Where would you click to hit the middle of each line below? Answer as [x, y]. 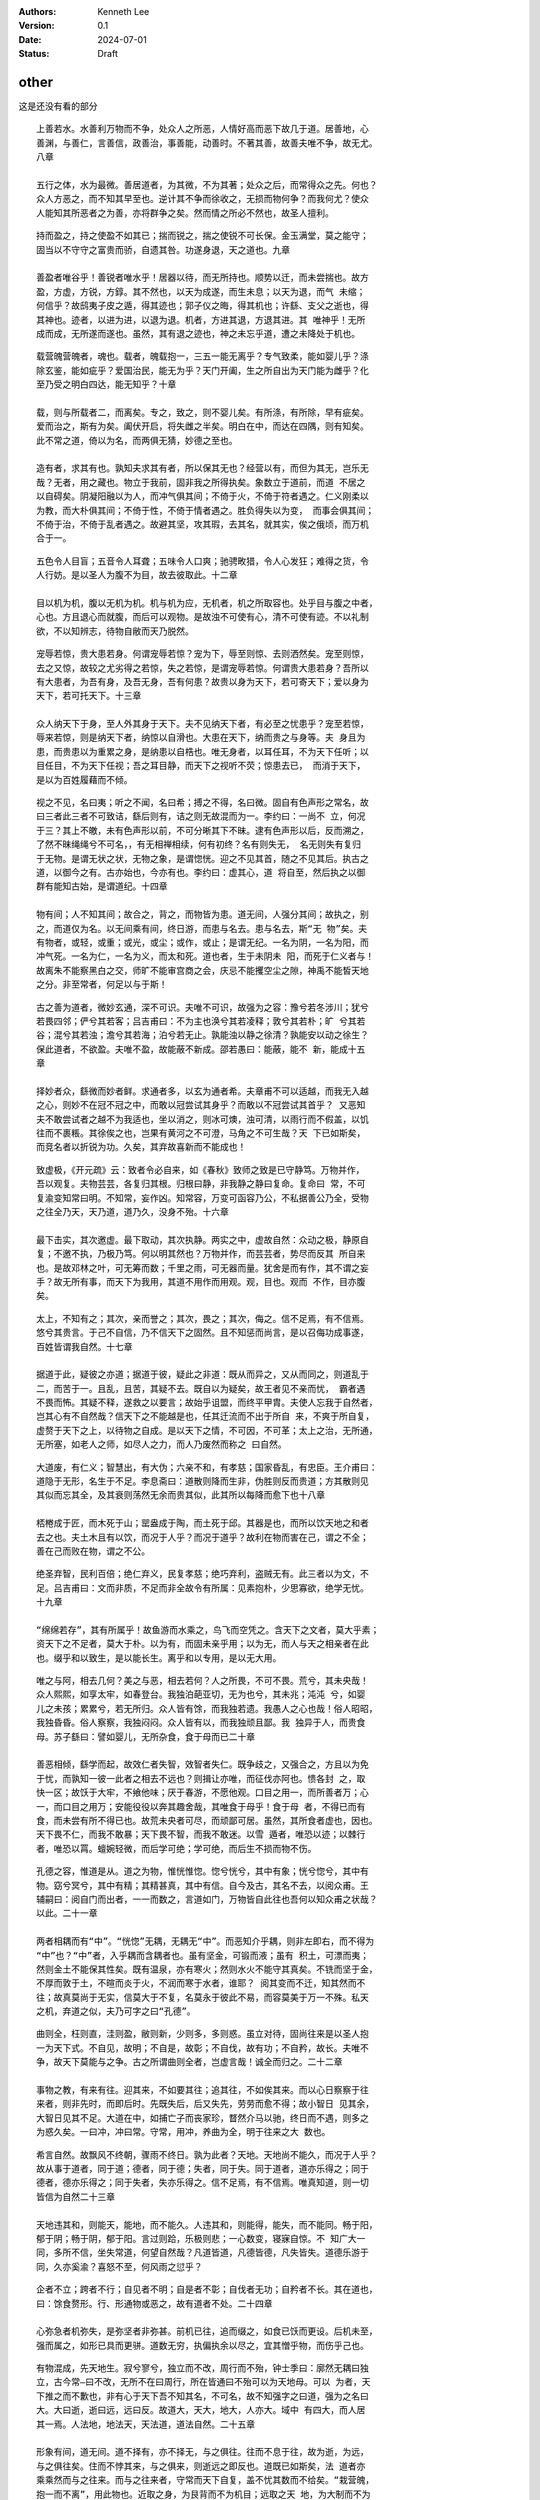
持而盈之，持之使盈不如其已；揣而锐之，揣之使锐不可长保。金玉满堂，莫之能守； [202, 236]
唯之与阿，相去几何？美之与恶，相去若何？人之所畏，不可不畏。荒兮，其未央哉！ [202, 1681]
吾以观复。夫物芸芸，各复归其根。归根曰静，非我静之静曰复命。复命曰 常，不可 [201, 1184]
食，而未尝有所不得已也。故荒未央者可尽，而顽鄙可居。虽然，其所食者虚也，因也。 [207, 1820]
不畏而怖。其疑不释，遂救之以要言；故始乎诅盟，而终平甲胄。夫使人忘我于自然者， [207, 1403]
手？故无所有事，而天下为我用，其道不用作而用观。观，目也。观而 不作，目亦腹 [201, 1281]
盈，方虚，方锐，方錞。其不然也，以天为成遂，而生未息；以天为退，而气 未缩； [201, 291]
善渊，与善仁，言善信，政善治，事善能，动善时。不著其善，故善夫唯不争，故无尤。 [207, 143]
